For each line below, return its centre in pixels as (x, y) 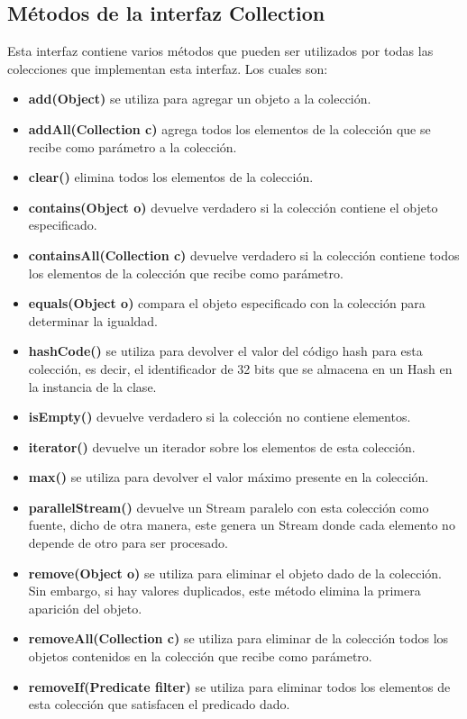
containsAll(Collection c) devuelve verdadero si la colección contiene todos (244, 255)
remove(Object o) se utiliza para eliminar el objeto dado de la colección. (235, 573)
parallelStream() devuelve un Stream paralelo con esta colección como (229, 507)
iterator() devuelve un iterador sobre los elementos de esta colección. (222, 446)
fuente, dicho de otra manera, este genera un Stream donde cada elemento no (242, 525)
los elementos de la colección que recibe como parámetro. (186, 273)
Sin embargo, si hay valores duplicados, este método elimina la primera (224, 591)
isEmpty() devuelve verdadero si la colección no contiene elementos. (220, 417)
